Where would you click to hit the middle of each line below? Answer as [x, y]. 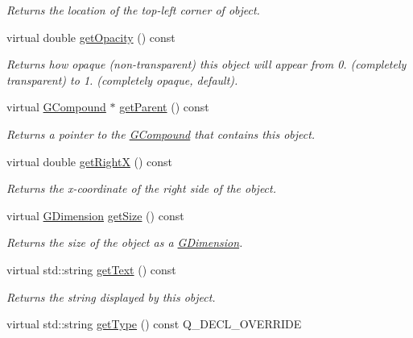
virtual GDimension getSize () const [95, 215]
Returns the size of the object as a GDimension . [125, 242]
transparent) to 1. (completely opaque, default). [122, 79]
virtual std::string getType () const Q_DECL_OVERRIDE [154, 324]
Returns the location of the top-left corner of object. [133, 10]
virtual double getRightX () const [90, 161]
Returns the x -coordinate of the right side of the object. [142, 188]
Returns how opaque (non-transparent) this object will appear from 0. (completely [206, 64]
